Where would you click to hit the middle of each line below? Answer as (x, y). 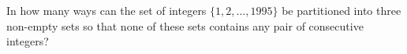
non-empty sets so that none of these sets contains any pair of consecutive (185, 25)
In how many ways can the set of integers (106, 10)
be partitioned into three (342, 10)
